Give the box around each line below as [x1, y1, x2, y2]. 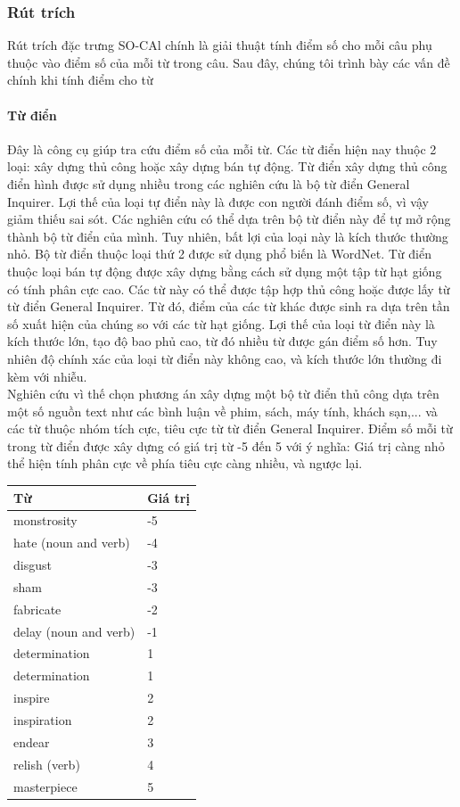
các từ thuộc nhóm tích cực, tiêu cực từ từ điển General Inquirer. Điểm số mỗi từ [7, 419, 453, 438]
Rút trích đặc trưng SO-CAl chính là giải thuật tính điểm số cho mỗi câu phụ [7, 36, 432, 54]
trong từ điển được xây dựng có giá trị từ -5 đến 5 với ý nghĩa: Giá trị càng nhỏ [7, 436, 445, 455]
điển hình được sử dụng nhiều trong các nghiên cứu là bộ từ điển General [7, 174, 410, 193]
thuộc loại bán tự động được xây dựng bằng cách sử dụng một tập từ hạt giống [7, 261, 442, 280]
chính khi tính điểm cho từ [7, 70, 153, 89]
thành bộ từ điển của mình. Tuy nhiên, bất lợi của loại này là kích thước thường [7, 226, 448, 245]
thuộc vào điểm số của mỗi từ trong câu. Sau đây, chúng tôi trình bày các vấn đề [7, 53, 450, 71]
